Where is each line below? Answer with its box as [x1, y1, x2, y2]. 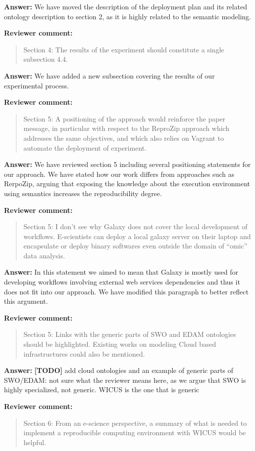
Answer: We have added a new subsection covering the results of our [4, 70, 215, 81]
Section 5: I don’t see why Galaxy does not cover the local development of [23, 221, 248, 232]
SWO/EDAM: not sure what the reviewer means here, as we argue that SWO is [4, 374, 246, 385]
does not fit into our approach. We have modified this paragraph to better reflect [4, 286, 249, 296]
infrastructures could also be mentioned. [23, 348, 145, 359]
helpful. [23, 437, 46, 447]
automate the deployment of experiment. [23, 142, 147, 153]
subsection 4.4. [23, 54, 68, 64]
